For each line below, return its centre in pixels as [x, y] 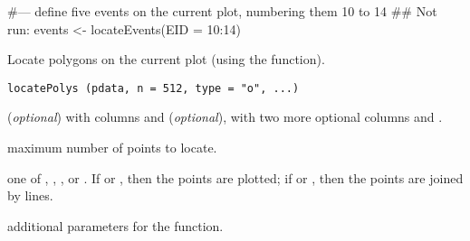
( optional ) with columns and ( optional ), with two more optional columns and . [225, 117]
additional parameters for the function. [115, 225]
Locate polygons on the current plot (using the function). [166, 59]
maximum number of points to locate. [112, 148]
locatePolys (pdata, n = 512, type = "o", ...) [153, 88]
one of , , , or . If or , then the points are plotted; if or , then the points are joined [235, 177]
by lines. [30, 195]
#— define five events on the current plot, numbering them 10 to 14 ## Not [222, 11]
